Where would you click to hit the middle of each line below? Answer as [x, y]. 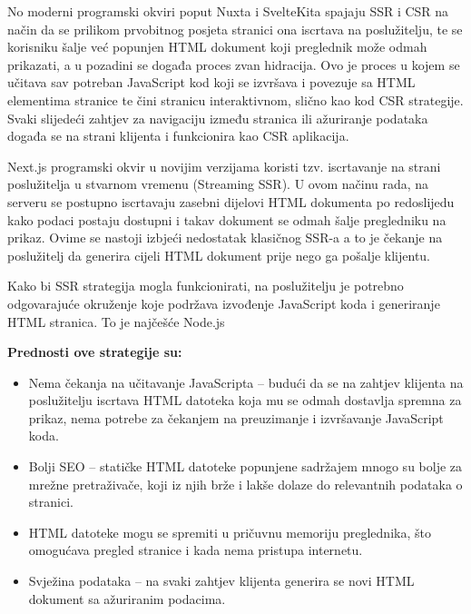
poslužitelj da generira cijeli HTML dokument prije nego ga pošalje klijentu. [219, 255]
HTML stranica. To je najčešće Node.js [116, 321]
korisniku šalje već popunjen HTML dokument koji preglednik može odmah [217, 47]
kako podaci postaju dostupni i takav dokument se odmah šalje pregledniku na [227, 219]
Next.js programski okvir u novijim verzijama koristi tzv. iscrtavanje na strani [224, 166]
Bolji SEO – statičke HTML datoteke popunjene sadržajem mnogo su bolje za [245, 466]
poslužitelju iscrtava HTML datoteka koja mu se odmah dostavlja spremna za [245, 400]
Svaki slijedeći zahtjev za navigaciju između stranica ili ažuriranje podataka [218, 118]
